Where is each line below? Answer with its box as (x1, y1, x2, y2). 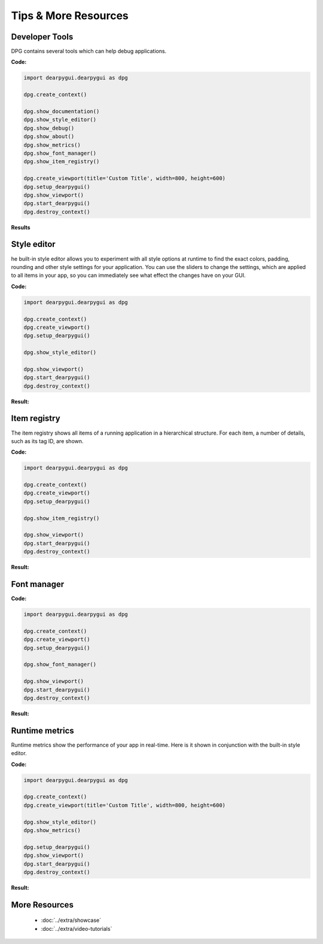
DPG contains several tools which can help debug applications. (11, 48, 167, 55)
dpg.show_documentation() (23, 108, 100, 115)
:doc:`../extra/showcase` (41, 916, 102, 924)
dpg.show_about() (23, 133, 75, 140)
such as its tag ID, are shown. (11, 437, 84, 445)
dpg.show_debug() (23, 124, 75, 132)
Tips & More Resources (11, 9, 129, 22)
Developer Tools (11, 32, 74, 42)
